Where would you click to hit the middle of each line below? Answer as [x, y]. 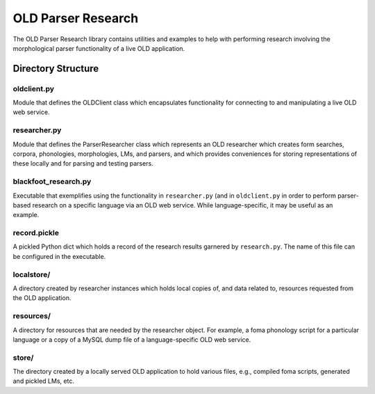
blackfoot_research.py [52, 182]
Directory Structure [56, 69]
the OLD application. [42, 298]
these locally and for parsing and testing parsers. [83, 164]
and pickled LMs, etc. [43, 381]
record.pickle [36, 233]
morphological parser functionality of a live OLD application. [99, 48]
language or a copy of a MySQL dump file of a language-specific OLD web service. [132, 339]
